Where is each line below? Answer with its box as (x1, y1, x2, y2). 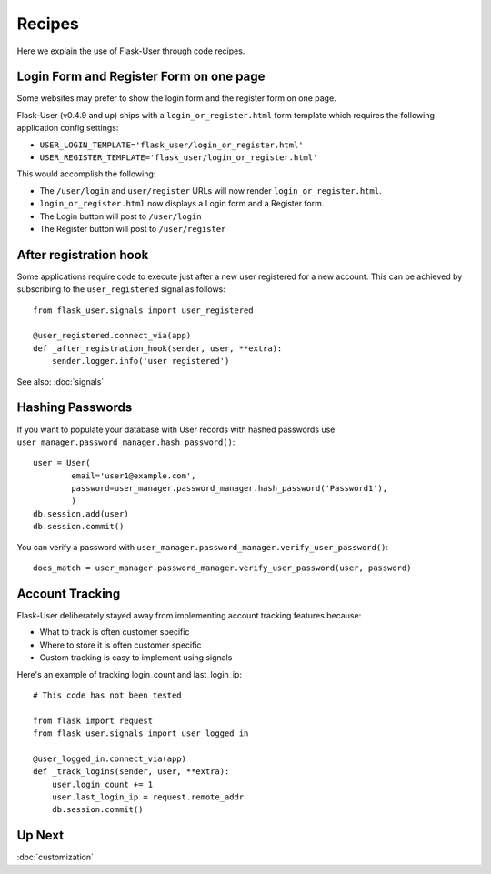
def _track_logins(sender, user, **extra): (33, 767, 230, 777)
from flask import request (33, 715, 154, 726)
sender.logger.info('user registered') (51, 356, 230, 367)
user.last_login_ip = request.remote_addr (51, 792, 245, 802)
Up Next (16, 828, 64, 843)
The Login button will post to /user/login (39, 210, 202, 222)
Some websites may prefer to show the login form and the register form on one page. (16, 93, 336, 104)
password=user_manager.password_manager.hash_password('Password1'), (71, 483, 388, 494)
